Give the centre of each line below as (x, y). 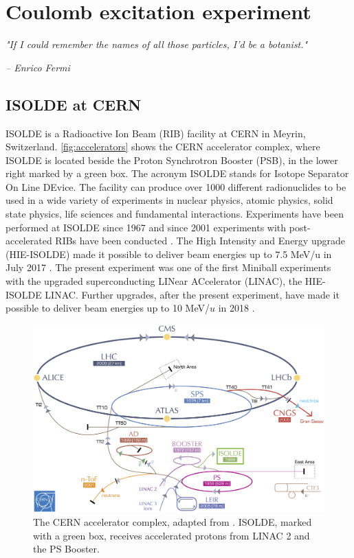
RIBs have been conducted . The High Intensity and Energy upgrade (200, 241)
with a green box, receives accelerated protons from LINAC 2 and (172, 535)
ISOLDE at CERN (74, 104)
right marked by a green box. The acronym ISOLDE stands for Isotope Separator (177, 173)
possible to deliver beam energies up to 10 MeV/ (108, 308)
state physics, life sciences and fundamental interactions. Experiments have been (175, 214)
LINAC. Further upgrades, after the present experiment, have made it (192, 294)
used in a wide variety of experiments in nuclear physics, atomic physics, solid (169, 200)
